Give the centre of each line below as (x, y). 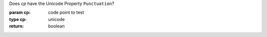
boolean (57, 26)
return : (17, 26)
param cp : (20, 13)
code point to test (66, 13)
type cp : (18, 19)
